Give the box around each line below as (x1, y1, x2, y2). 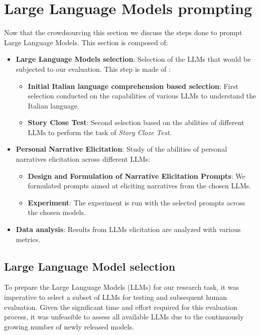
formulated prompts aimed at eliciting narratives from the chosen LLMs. (28, 180, 251, 191)
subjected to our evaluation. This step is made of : (16, 63, 171, 74)
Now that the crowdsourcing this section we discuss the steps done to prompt (4, 27, 242, 38)
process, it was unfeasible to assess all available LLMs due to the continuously (4, 311, 244, 322)
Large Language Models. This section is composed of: (4, 37, 168, 47)
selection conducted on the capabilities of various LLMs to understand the (28, 90, 256, 101)
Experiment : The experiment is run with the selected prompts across (28, 197, 245, 207)
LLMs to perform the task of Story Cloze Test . (28, 127, 172, 137)
